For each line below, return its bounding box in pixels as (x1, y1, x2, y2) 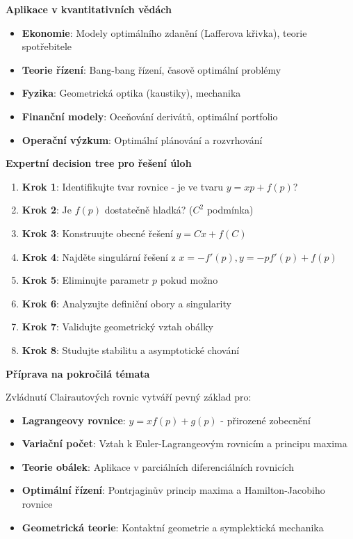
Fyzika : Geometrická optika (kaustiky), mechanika (22, 86, 241, 100)
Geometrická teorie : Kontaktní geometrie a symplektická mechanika (22, 520, 324, 534)
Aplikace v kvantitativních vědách (6, 2, 172, 16)
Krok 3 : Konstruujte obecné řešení (22, 225, 173, 240)
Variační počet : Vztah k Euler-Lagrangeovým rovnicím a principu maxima (22, 436, 347, 451)
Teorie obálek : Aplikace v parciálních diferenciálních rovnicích (22, 459, 294, 474)
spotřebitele (22, 39, 72, 54)
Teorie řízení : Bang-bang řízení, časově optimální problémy (22, 62, 281, 77)
